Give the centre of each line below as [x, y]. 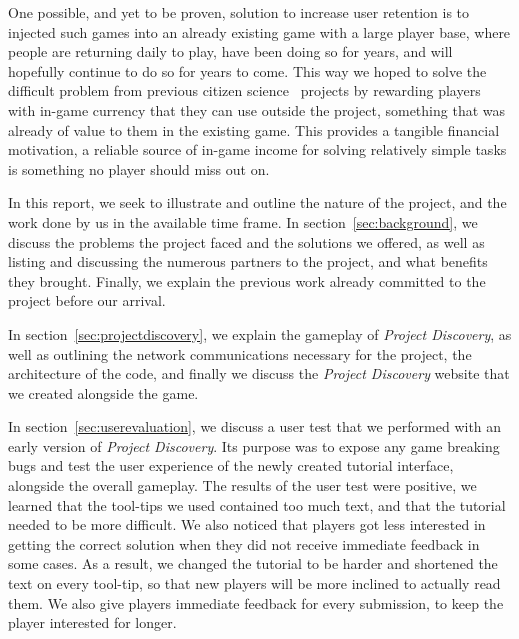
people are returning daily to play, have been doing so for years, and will [230, 51]
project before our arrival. [87, 300]
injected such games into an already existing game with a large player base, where [259, 31]
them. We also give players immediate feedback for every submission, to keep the [256, 602]
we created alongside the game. [103, 392]
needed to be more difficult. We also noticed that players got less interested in [247, 524]
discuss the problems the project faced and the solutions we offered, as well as [246, 241]
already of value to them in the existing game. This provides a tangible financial [254, 129]
